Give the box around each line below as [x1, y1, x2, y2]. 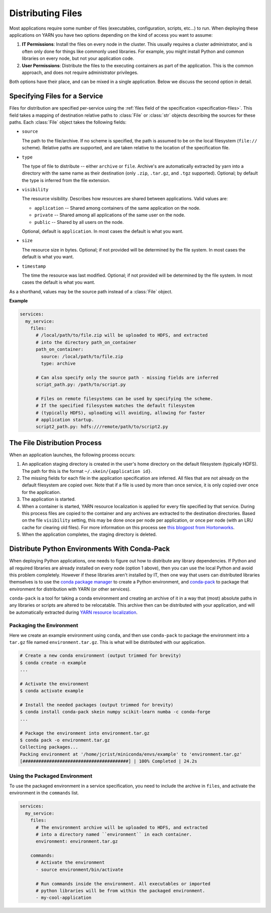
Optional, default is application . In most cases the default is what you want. [22, 228, 184, 234]
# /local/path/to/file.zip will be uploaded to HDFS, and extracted [36, 333, 208, 338]
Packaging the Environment [9, 622, 78, 629]
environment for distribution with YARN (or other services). [9, 586, 131, 592]
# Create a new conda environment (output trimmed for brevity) [20, 653, 182, 658]
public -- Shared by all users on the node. [34, 219, 124, 225]
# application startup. [36, 417, 94, 423]
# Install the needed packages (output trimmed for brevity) [20, 702, 174, 708]
